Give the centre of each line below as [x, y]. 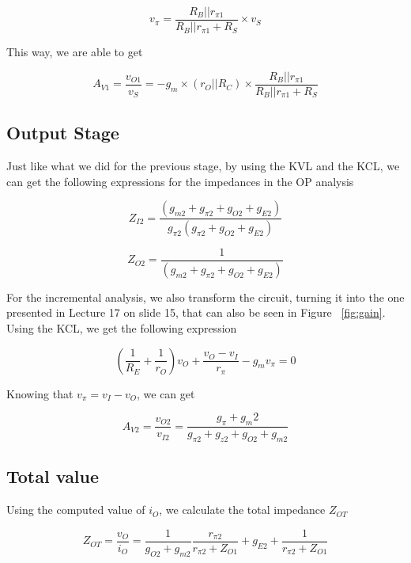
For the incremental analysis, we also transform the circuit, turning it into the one [205, 297]
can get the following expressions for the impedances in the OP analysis [180, 181]
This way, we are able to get [75, 52]
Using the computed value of [76, 510]
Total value [53, 476]
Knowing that [40, 393]
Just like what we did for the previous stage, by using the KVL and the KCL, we [203, 165]
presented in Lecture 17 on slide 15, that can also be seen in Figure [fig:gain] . [196, 312]
